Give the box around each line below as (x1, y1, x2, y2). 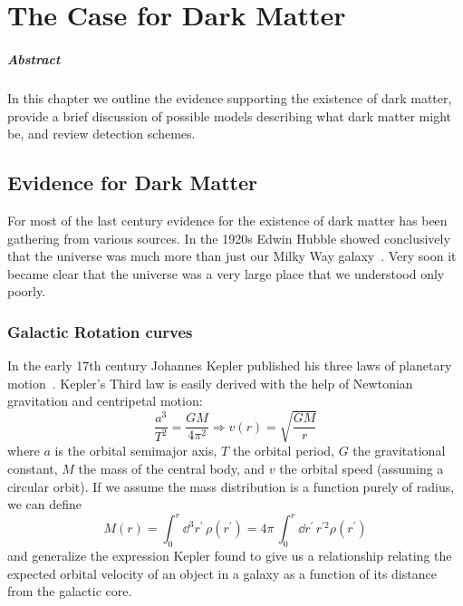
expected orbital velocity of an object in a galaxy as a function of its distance (7, 563, 437, 582)
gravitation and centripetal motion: (7, 391, 203, 410)
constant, (7, 459, 58, 478)
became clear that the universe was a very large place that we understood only (7, 264, 445, 283)
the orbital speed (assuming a (279, 459, 444, 478)
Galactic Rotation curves (7, 320, 193, 342)
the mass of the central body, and (78, 459, 265, 478)
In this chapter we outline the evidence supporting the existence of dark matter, (7, 88, 452, 107)
